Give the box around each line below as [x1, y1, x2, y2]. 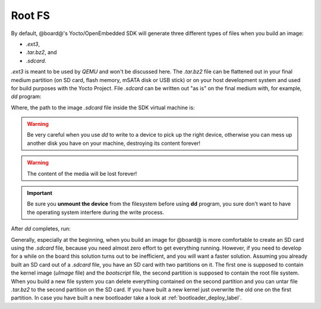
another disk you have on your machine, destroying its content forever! [27, 140, 201, 147]
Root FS [11, 9, 51, 22]
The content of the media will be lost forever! [27, 170, 137, 177]
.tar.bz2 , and [26, 49, 57, 56]
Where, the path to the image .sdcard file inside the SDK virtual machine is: [11, 104, 196, 111]
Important [27, 190, 53, 197]
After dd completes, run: [11, 225, 71, 232]
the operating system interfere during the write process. [27, 209, 165, 216]
